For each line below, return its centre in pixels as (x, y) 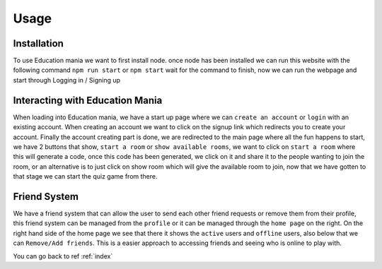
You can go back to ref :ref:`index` (63, 256)
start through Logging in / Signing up (66, 80)
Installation (38, 43)
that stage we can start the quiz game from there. (85, 177)
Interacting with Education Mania (88, 100)
